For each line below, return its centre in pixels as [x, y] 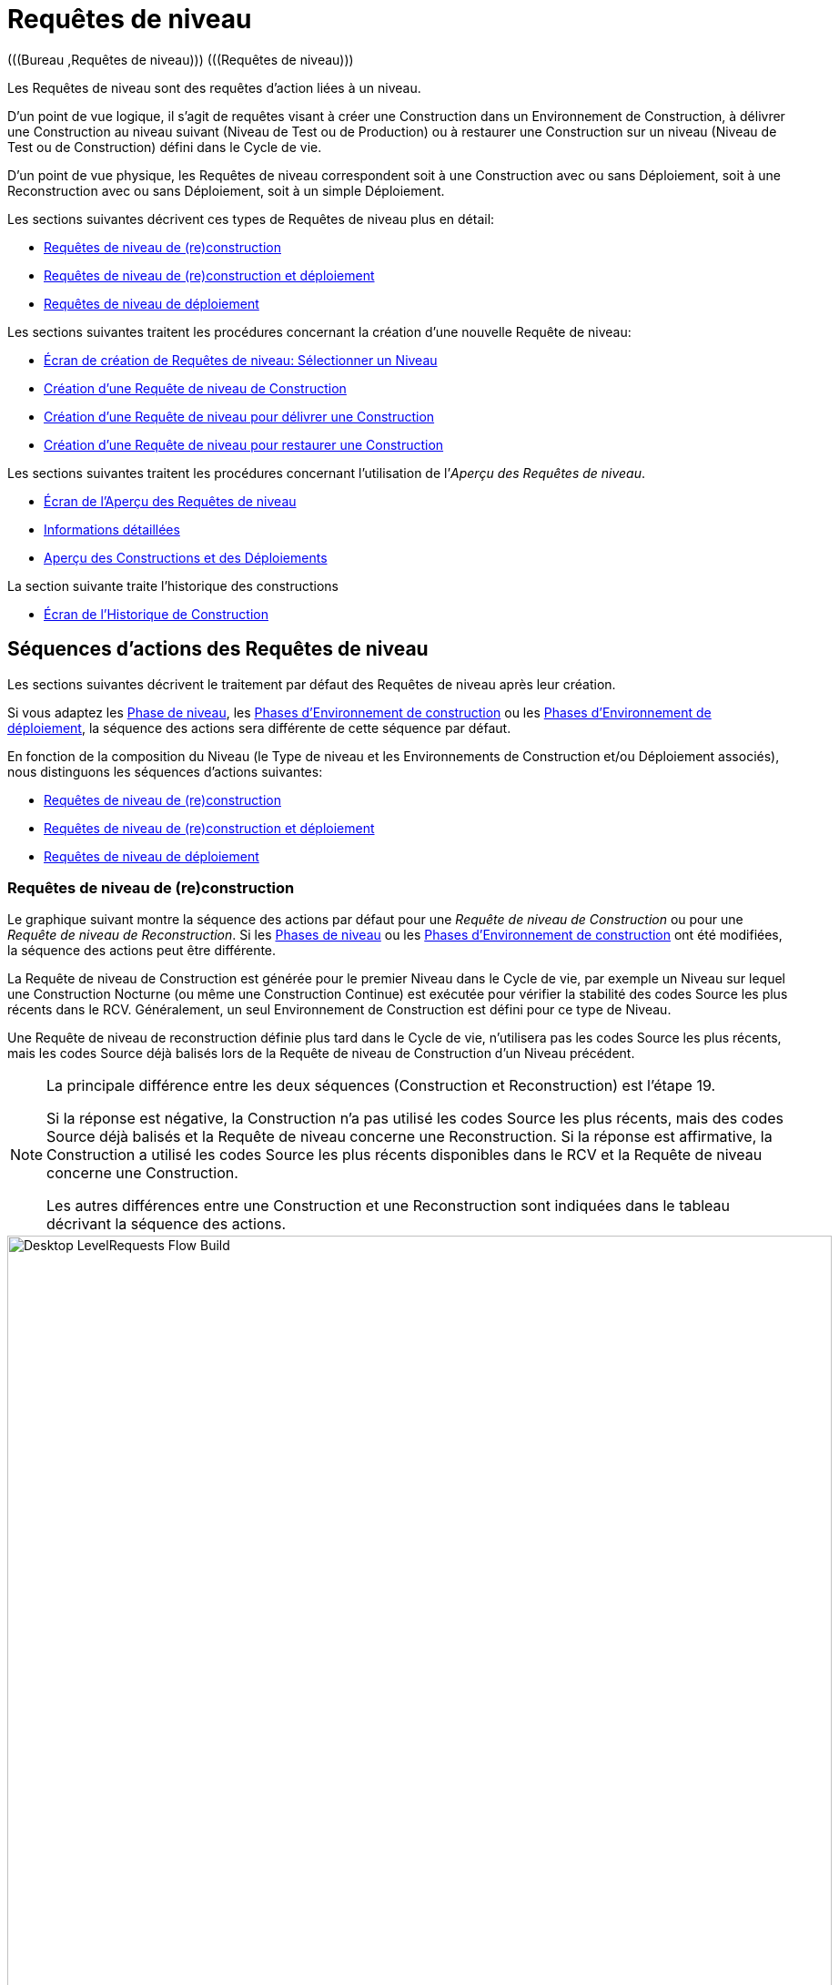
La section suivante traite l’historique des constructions [173, 585]
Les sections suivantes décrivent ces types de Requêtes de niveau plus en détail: [251, 219]
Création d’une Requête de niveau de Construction [195, 388]
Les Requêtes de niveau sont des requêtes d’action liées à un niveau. [214, 87]
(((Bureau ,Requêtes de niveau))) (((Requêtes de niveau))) [181, 59]
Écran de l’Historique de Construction [156, 614]
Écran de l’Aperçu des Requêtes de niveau [170, 501]
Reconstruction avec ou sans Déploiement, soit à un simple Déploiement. [226, 190]
